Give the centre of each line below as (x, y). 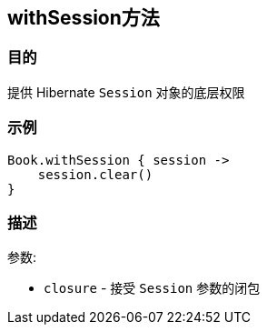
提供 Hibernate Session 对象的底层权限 (126, 92)
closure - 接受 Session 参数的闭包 (152, 288)
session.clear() (95, 174)
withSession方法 (84, 18)
